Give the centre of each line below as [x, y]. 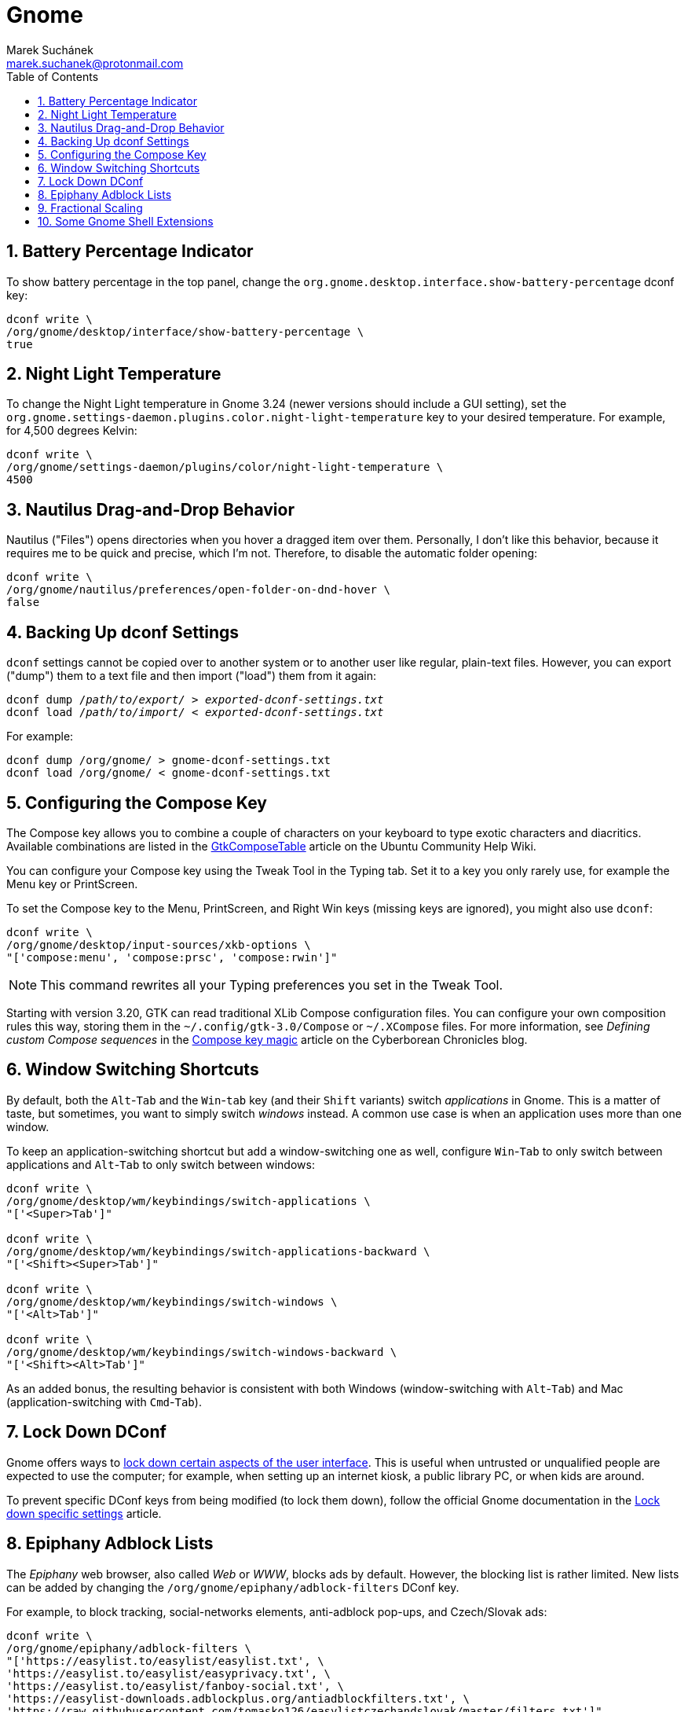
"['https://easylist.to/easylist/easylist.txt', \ [165, 1661]
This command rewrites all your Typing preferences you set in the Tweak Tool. [272, 985]
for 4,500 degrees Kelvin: [72, 431]
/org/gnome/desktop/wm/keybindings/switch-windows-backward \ [202, 1352]
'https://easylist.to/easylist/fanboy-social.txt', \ [175, 1686]
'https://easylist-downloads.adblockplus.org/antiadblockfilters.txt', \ [238, 1698]
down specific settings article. [84, 1513]
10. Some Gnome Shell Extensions [126, 221]
